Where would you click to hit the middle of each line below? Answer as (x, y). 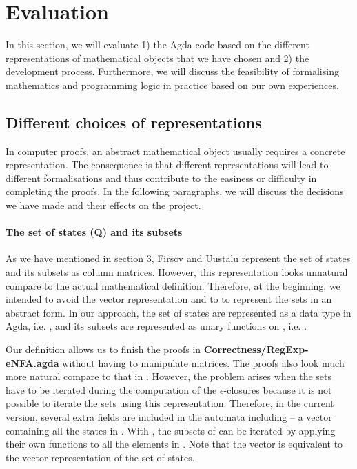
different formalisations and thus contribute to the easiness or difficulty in (161, 178)
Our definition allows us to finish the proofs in (103, 349)
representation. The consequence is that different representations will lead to (167, 164)
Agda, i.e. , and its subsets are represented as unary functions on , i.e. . (156, 326)
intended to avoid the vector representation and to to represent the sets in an (169, 299)
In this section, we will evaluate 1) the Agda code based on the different (157, 44)
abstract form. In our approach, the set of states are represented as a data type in (178, 312)
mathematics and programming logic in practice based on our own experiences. (172, 84)
